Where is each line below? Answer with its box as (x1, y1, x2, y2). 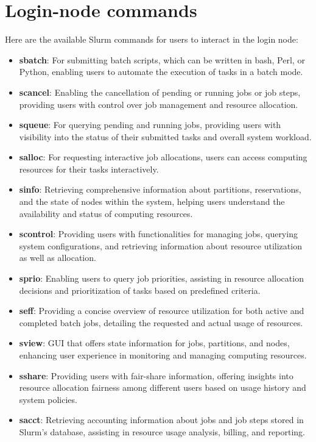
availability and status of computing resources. (19, 207, 193, 219)
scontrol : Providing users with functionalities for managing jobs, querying (19, 227, 298, 240)
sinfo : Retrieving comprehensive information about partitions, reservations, (19, 183, 301, 196)
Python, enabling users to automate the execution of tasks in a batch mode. (19, 65, 303, 78)
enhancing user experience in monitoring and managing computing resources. (19, 349, 307, 361)
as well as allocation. (19, 251, 96, 264)
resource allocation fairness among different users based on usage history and (19, 381, 306, 394)
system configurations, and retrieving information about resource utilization (19, 239, 302, 252)
